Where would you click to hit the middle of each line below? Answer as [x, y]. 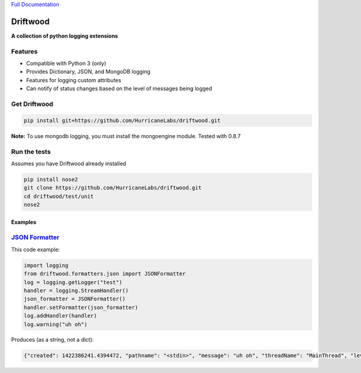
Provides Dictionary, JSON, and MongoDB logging [88, 71]
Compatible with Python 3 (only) [66, 64]
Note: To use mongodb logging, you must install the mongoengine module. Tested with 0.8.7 [126, 136]
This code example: [35, 249]
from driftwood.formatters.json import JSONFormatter [105, 274]
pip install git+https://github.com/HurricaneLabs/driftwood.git [122, 120]
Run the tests [31, 151]
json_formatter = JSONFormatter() [75, 299]
